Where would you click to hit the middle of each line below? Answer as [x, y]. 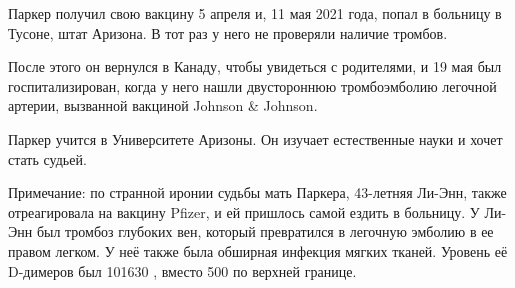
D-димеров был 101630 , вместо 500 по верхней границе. [182, 270]
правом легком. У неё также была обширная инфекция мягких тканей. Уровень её [258, 250]
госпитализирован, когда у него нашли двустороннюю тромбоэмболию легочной [252, 85]
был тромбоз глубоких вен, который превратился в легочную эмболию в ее [265, 231]
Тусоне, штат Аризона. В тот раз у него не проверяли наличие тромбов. [228, 32]
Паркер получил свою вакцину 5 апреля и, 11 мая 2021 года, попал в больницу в [255, 13]
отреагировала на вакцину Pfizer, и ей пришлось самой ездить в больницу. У [244, 211]
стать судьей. [47, 158]
